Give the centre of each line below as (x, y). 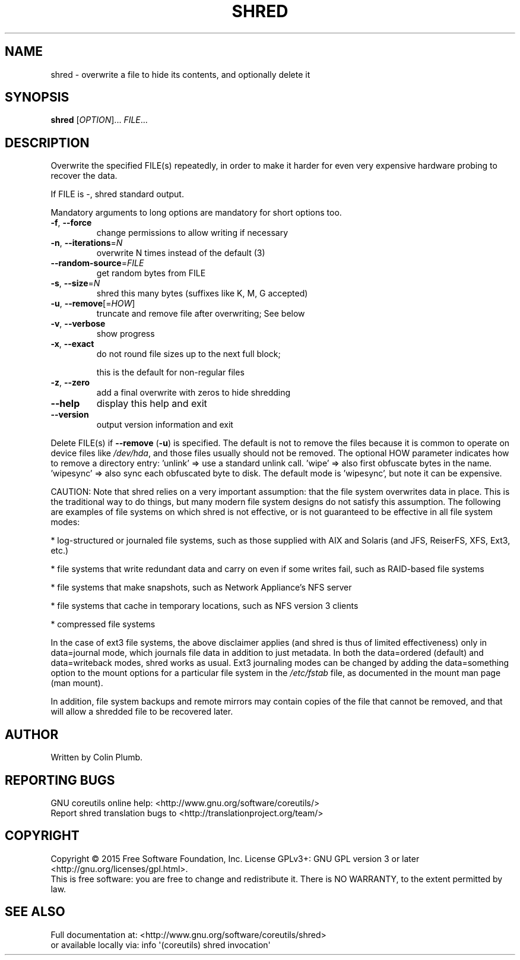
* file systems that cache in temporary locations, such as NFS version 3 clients (204, 606)
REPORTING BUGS (60, 780)
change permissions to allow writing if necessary (192, 233)
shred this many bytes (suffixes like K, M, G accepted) (202, 293)
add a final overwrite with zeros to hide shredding (194, 393)
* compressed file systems (103, 624)
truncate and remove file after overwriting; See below (201, 314)
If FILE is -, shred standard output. (117, 194)
